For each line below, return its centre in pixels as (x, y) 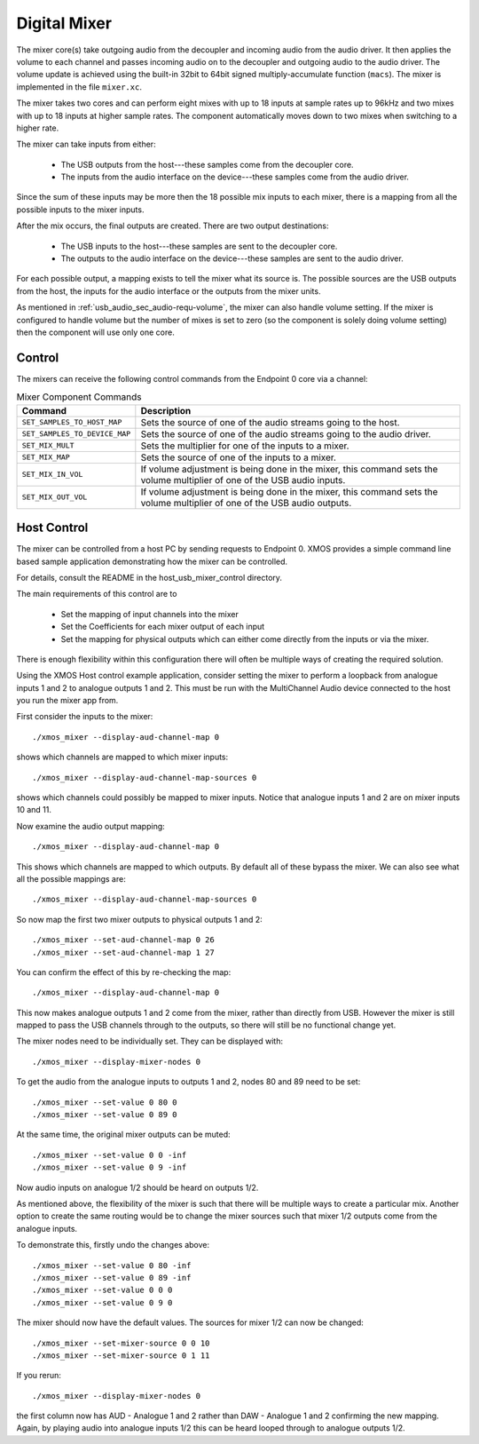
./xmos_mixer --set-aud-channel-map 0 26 (123, 940)
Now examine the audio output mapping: (91, 826)
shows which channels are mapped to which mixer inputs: (122, 757)
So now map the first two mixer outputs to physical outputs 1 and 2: (140, 919)
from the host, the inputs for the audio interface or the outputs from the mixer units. (169, 291)
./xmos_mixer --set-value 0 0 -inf (110, 1155)
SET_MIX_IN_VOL (52, 475)
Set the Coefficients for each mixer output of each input (163, 627)
